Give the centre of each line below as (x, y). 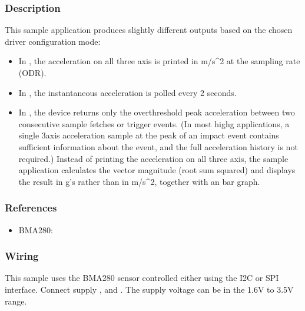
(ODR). (32, 72)
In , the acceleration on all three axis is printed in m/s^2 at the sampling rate (159, 61)
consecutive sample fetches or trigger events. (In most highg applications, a (154, 123)
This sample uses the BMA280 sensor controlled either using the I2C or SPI (142, 278)
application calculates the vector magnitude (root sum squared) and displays (157, 170)
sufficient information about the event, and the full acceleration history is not (158, 146)
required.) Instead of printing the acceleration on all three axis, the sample (153, 158)
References (31, 208)
